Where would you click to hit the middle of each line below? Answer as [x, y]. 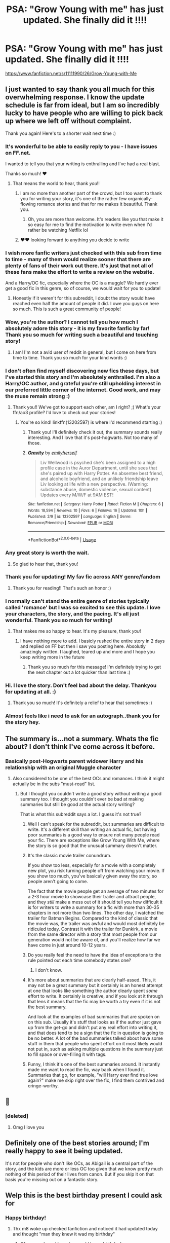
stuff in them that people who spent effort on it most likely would [95, 1044]
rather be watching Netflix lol [58, 230]
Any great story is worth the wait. [47, 553]
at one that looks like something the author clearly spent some [93, 991]
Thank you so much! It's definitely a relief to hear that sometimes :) [82, 703]
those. [34, 443]
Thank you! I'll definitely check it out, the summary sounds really [95, 432]
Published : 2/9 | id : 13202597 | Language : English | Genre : [79, 517]
